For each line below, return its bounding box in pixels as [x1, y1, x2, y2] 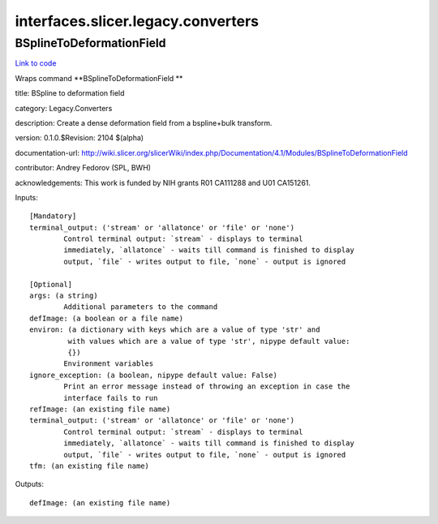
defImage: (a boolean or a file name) [29, 313, 184, 323]
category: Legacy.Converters [15, 103, 113, 113]
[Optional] [29, 280, 73, 289]
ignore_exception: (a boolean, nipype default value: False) [29, 370, 277, 380]
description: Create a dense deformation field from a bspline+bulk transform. [15, 118, 273, 127]
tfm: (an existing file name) [29, 461, 150, 470]
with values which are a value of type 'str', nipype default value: [67, 337, 350, 346]
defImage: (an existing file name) [29, 498, 171, 507]
